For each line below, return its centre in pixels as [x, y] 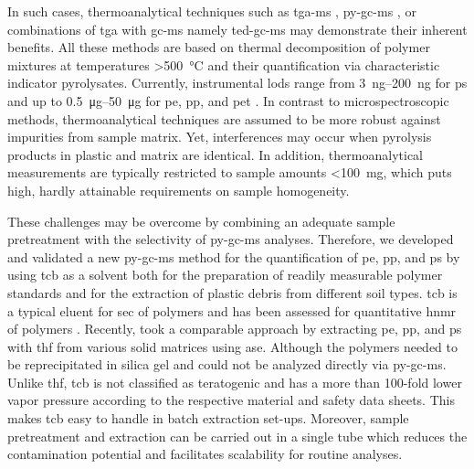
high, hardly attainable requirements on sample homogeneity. [179, 190]
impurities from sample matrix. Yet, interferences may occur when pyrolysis [220, 137]
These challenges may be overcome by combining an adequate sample [201, 221]
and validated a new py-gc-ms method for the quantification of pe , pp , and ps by [234, 256]
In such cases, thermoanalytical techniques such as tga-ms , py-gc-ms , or [212, 11]
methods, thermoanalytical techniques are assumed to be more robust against [224, 118]
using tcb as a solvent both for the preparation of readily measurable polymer [225, 275]
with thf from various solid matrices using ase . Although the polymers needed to [232, 346]
